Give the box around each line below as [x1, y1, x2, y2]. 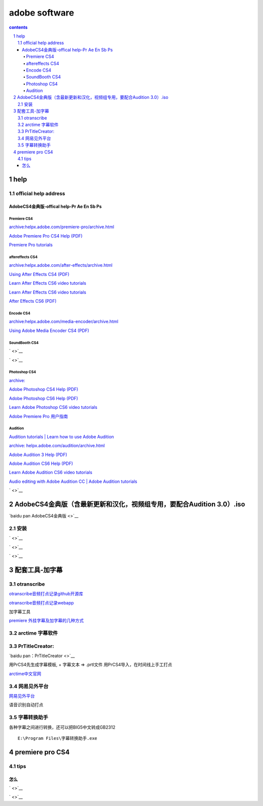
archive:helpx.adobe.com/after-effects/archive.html [9, 262, 113, 268]
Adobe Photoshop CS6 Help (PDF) [9, 395, 78, 401]
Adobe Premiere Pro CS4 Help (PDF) [9, 233, 83, 238]
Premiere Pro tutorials [9, 242, 53, 248]
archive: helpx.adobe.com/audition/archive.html [9, 443, 105, 449]
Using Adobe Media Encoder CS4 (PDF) [9, 328, 90, 333]
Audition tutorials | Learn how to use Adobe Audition [9, 434, 114, 440]
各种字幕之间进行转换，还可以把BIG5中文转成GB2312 [9, 724, 115, 730]
